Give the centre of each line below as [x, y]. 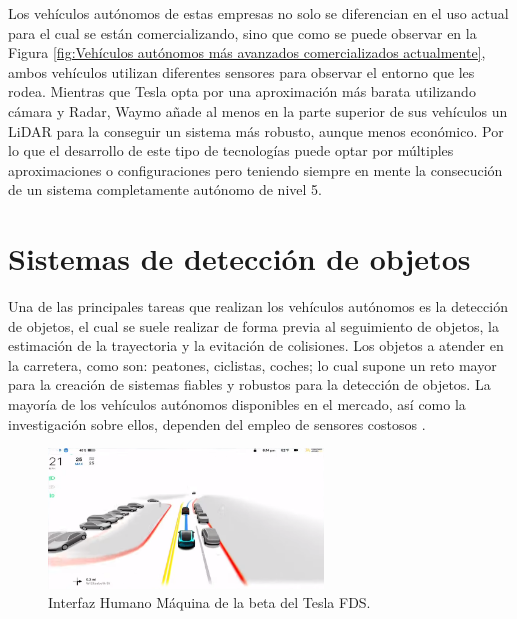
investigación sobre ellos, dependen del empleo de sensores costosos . [217, 423]
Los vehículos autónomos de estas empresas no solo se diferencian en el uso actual [258, 13]
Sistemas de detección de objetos [239, 258]
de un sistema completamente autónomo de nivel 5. [165, 189]
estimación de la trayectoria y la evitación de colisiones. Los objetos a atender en [256, 345]
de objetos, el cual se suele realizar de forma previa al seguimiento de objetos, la [253, 325]
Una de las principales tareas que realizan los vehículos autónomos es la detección [258, 306]
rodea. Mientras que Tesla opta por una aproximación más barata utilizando [242, 91]
